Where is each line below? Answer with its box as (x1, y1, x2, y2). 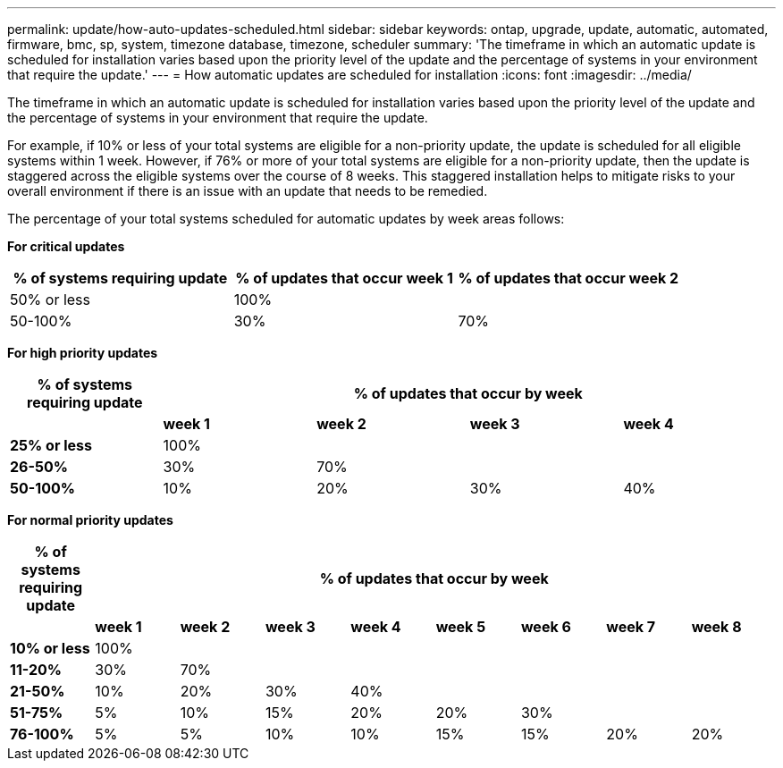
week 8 (691, 618, 742, 636)
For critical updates (7, 239, 125, 254)
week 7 (606, 618, 656, 636)
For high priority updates (7, 345, 158, 360)
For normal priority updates (7, 512, 173, 527)
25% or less (10, 436, 92, 454)
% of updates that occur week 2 (458, 269, 679, 287)
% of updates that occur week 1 (235, 269, 453, 287)
